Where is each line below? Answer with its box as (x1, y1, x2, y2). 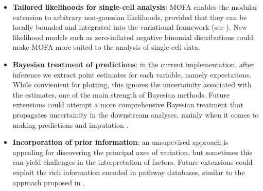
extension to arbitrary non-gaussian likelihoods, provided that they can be (12, 11, 247, 22)
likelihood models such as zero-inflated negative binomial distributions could (12, 31, 253, 42)
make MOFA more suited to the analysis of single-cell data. (12, 42, 200, 52)
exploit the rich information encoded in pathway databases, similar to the (12, 166, 245, 177)
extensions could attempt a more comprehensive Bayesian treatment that (12, 99, 243, 110)
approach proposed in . (12, 177, 85, 187)
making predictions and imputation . (12, 119, 129, 130)
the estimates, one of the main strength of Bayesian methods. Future (12, 89, 230, 100)
